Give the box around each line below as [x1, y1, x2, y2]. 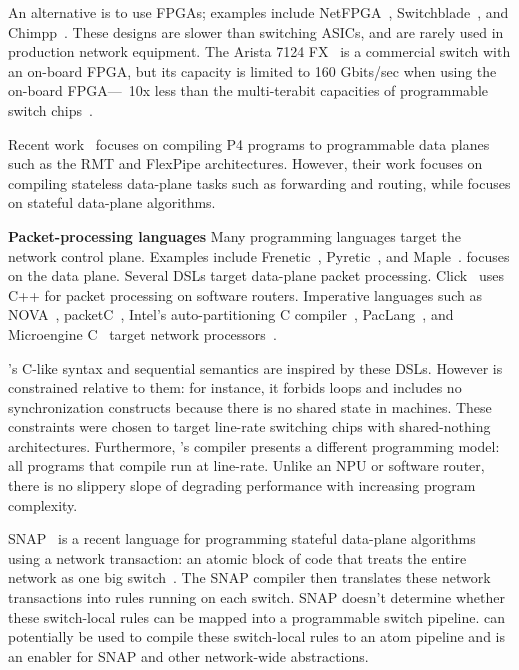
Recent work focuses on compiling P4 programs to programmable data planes [8, 133, 490, 154]
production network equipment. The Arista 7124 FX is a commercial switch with [8, 41, 511, 62]
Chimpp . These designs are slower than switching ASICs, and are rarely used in [8, 21, 504, 42]
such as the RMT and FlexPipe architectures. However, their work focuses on [8, 153, 483, 174]
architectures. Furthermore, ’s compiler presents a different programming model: [8, 435, 500, 456]
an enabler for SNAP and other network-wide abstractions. [8, 645, 369, 666]
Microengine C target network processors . [8, 323, 277, 344]
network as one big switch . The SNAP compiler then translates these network [8, 567, 491, 588]
